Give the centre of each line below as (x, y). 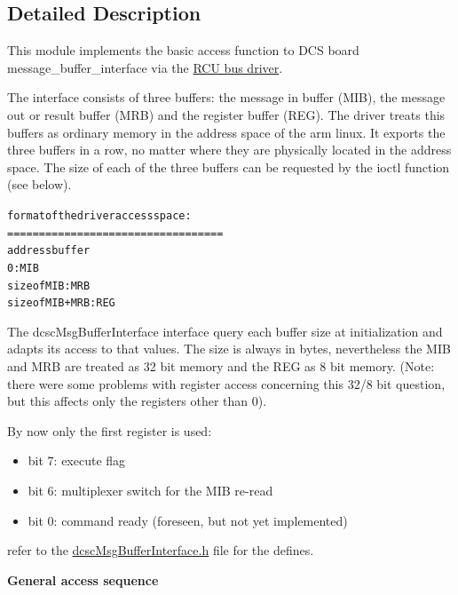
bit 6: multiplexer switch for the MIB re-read (150, 491)
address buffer (49, 251)
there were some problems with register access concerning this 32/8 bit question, (226, 383)
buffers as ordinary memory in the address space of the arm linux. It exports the (226, 132)
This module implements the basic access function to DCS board (183, 50)
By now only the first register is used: (110, 430)
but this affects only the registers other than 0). (137, 401)
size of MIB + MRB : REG (61, 303)
